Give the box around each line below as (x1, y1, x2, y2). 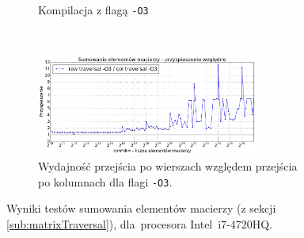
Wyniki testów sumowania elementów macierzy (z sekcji (6, 200, 276, 217)
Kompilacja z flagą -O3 (38, 2, 149, 17)
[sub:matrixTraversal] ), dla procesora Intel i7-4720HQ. (6, 215, 273, 232)
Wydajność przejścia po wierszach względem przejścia (38, 157, 298, 174)
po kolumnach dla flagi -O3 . (38, 173, 173, 190)
